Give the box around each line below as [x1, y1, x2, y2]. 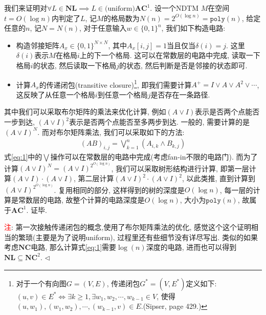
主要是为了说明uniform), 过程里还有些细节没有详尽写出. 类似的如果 [35, 231, 258, 242]
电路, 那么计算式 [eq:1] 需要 [31, 242, 117, 252]
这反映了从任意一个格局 [16, 89, 95, 100]
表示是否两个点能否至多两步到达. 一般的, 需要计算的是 [69, 116, 250, 127]
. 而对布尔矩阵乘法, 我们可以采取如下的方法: [37, 126, 185, 137]
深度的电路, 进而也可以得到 [146, 242, 237, 252]
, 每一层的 [219, 184, 253, 195]
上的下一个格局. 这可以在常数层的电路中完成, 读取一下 [79, 50, 260, 61]
